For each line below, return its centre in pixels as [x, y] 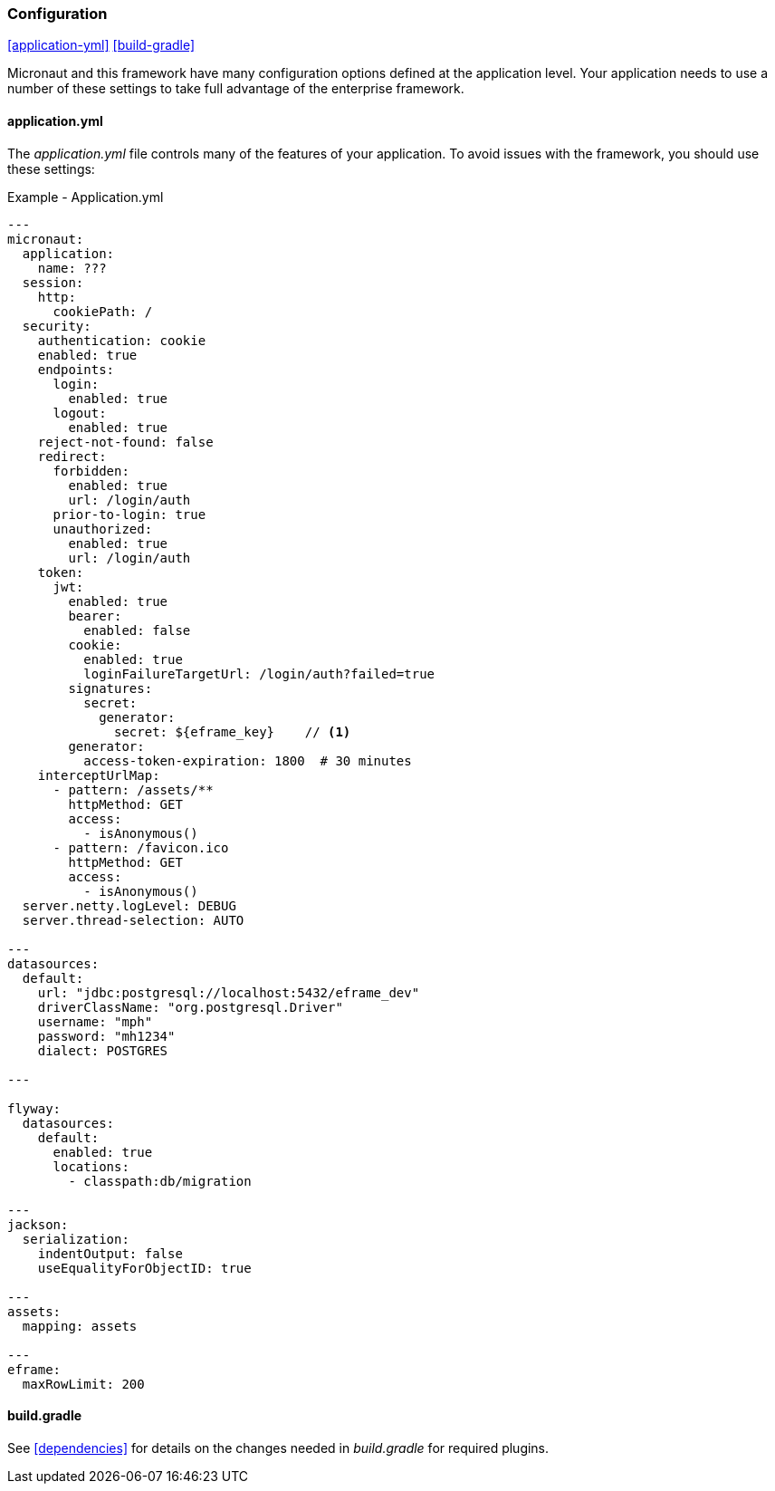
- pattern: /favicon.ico [141, 847]
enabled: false [137, 630]
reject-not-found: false [125, 442]
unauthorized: [103, 529]
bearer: [95, 616]
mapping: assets [80, 1326]
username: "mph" [95, 1021]
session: [53, 282]
